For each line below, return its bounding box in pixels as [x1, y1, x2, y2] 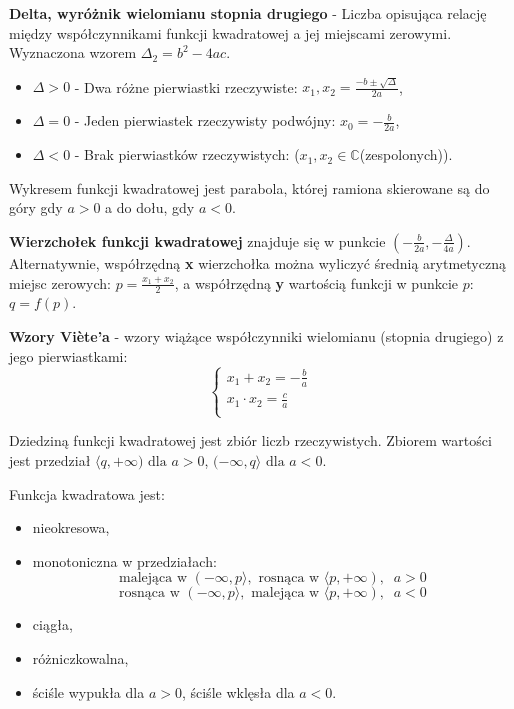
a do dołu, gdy [105, 197, 195, 218]
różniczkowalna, [32, 647, 129, 668]
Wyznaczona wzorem [9, 42, 137, 63]
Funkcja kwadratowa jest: [9, 483, 165, 504]
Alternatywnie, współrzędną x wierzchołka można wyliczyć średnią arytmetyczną [9, 252, 506, 273]
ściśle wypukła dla [32, 681, 145, 702]
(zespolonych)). [359, 144, 453, 165]
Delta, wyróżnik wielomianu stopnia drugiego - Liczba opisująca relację [9, 3, 487, 23]
